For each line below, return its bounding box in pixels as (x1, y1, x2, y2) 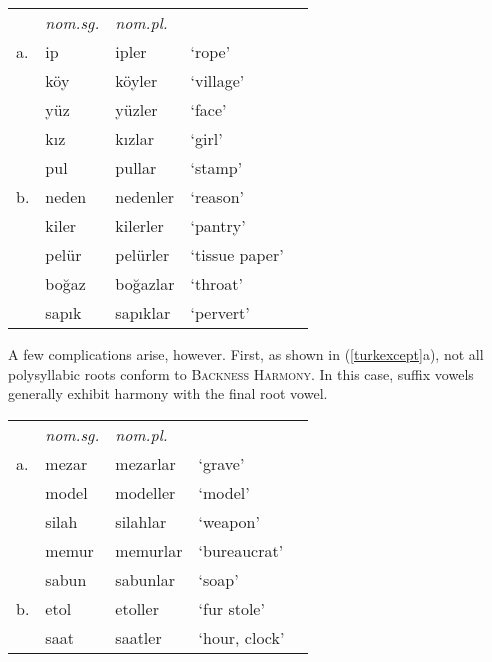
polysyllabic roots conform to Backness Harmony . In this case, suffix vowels (8, 363, 474, 384)
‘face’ (190, 98, 227, 121)
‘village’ (190, 69, 245, 92)
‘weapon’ (198, 509, 260, 533)
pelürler (115, 243, 170, 266)
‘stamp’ (190, 156, 243, 179)
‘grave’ (198, 451, 245, 475)
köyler (115, 69, 158, 92)
